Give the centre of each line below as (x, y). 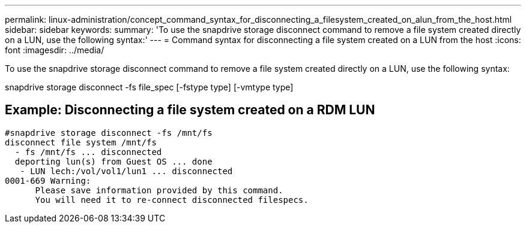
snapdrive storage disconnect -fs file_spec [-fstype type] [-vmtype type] (149, 87)
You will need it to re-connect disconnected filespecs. (172, 200)
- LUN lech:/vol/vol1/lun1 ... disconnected (126, 171)
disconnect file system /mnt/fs (81, 142)
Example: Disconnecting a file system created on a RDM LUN (190, 110)
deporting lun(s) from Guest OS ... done (113, 161)
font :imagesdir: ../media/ (55, 50)
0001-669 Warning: (48, 180)
